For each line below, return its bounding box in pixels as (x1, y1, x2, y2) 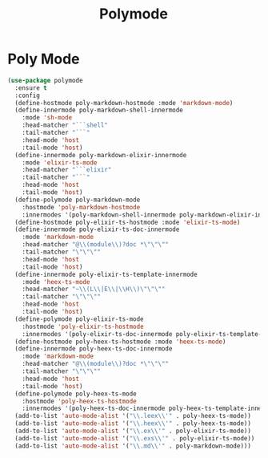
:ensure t (14, 83, 47, 92)
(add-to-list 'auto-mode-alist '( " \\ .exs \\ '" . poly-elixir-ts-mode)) (14, 434, 255, 442)
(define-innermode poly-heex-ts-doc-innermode (14, 345, 173, 353)
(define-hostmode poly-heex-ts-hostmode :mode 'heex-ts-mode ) (14, 338, 226, 346)
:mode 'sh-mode (22, 114, 73, 122)
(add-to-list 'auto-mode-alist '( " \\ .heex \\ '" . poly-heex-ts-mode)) (14, 419, 251, 428)
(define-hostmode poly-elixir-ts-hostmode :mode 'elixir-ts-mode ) (14, 218, 241, 226)
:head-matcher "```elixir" (22, 166, 112, 174)
